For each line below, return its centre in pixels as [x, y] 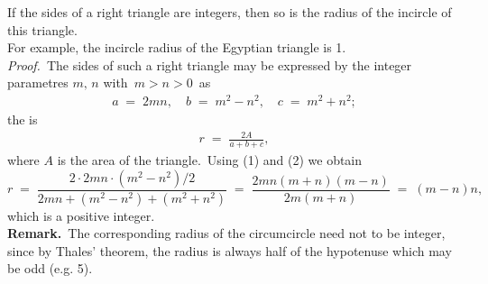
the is [23, 119]
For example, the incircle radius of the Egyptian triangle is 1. [177, 47]
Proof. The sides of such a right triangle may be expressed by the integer [210, 64]
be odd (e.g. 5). [50, 268]
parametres [38, 82]
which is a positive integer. [81, 215]
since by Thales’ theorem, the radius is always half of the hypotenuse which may [230, 250]
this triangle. [42, 29]
